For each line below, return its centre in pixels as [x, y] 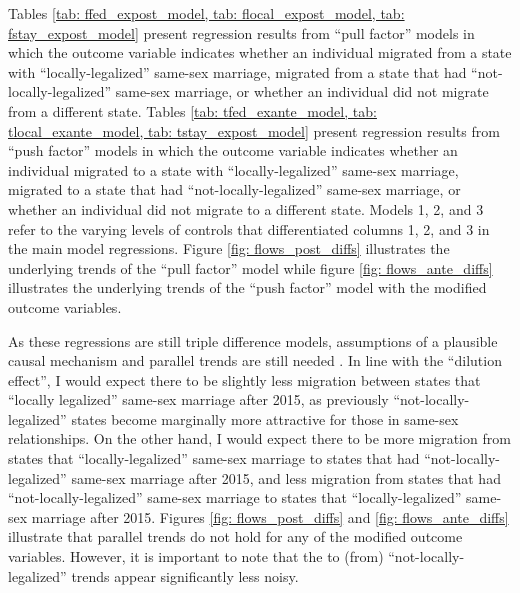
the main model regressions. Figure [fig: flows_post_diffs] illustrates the [229, 248]
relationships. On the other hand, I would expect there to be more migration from [259, 438]
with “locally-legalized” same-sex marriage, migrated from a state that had [237, 71]
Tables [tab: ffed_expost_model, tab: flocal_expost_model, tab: [206, 13]
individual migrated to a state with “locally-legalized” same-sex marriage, [233, 169]
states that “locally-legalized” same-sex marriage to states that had [214, 458]
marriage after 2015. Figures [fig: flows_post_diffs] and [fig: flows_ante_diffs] [270, 516]
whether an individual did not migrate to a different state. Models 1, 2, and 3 [246, 208]
